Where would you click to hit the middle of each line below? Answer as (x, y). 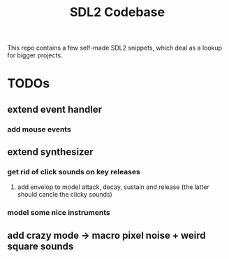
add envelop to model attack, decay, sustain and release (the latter (113, 187)
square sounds (40, 246)
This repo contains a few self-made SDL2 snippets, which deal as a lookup (114, 48)
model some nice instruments (59, 213)
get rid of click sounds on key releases (74, 172)
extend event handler (55, 109)
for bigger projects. (35, 55)
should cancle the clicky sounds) (65, 195)
